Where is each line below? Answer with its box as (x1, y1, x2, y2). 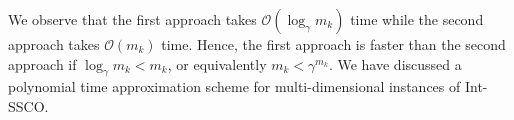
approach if (8, 53, 77, 74)
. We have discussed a (328, 53, 462, 74)
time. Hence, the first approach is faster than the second (161, 34, 506, 54)
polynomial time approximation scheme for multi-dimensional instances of (8, 76, 461, 97)
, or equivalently (167, 53, 267, 74)
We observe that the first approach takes (8, 9, 257, 29)
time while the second (350, 9, 484, 29)
